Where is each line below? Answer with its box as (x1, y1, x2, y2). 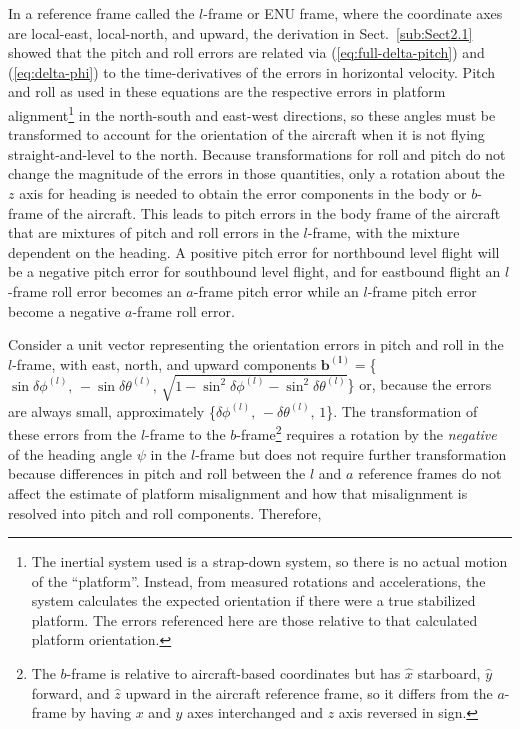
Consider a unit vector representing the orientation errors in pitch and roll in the (8, 334, 504, 355)
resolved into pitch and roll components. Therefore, (8, 502, 322, 523)
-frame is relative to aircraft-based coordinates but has (66, 663, 401, 684)
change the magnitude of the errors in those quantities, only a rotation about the (8, 163, 505, 184)
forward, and (31, 682, 110, 703)
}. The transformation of (326, 400, 478, 421)
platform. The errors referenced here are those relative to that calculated (31, 609, 478, 630)
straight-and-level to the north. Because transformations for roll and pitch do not (8, 143, 506, 164)
